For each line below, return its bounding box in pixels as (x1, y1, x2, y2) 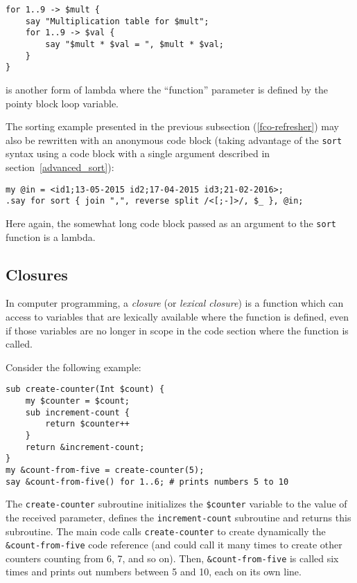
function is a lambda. (6, 229, 96, 244)
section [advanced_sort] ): (6, 159, 114, 174)
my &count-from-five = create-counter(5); (6, 465, 204, 475)
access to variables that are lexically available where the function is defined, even (6, 309, 349, 323)
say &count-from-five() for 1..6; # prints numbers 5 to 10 (6, 476, 289, 487)
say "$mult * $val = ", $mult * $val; (45, 39, 224, 49)
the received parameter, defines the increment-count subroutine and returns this (6, 510, 351, 524)
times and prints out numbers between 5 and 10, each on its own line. (6, 564, 302, 579)
